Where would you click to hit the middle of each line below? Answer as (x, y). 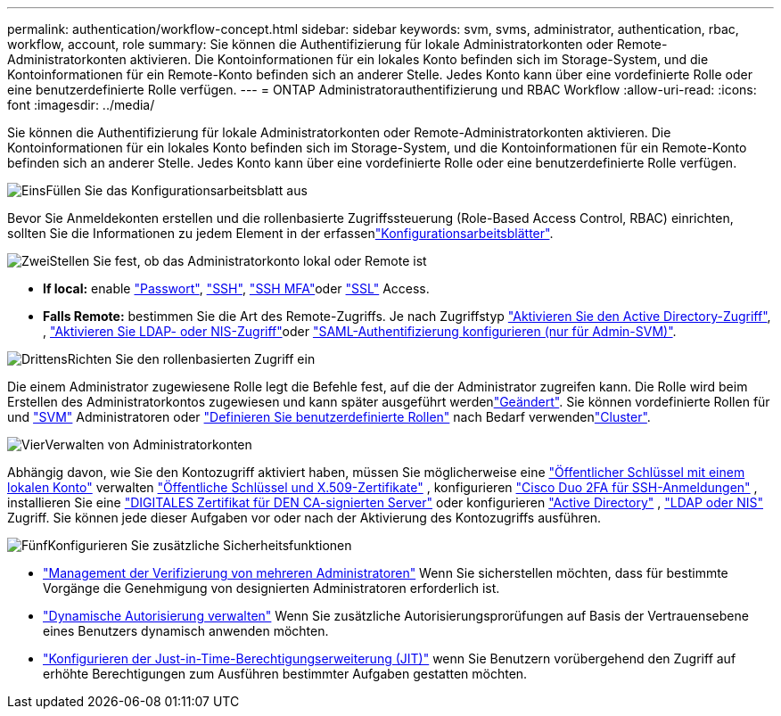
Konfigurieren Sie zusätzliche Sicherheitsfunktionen (200, 545)
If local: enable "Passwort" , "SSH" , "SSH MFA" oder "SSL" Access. (236, 288)
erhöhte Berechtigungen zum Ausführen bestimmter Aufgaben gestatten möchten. (285, 674)
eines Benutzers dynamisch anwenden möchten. (186, 631)
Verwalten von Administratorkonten (148, 444)
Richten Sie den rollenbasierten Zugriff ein (191, 359)
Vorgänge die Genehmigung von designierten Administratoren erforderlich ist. (271, 588)
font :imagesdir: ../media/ (81, 105)
